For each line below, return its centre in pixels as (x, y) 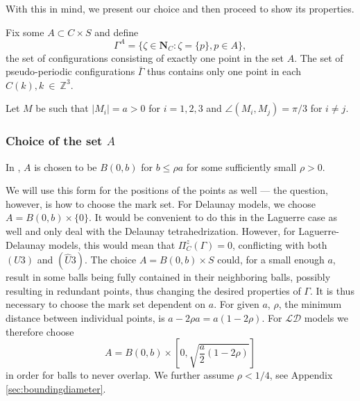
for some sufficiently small (241, 166)
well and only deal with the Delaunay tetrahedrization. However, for (151, 231)
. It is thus (332, 290)
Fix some (25, 32)
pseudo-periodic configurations (70, 71)
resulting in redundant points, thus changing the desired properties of (153, 290)
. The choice (110, 260)
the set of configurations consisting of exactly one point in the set (145, 57)
